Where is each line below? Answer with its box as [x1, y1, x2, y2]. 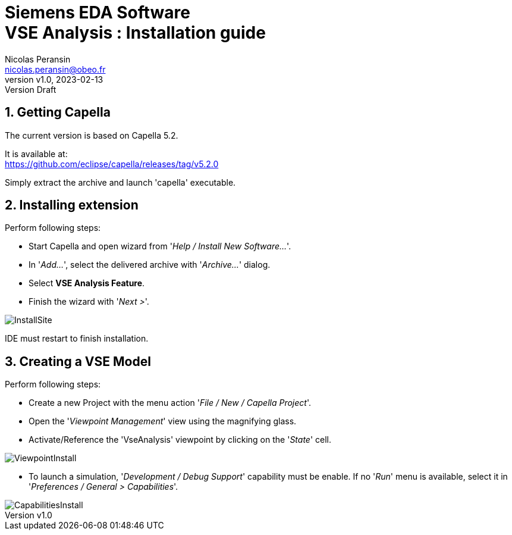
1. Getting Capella [5, 105, 111, 120]
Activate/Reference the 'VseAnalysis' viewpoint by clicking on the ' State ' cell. [29, 434, 332, 445]
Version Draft [5, 84, 56, 95]
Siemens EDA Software [5, 2, 190, 23]
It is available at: [5, 148, 68, 159]
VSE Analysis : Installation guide [5, 23, 266, 43]
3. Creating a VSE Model [5, 353, 151, 369]
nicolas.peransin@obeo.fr [5, 64, 106, 74]
